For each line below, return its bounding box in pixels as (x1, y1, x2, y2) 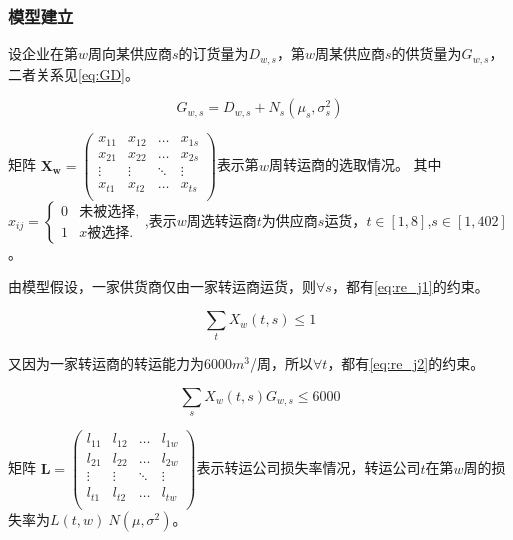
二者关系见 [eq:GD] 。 (8, 63, 139, 84)
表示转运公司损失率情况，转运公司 (196, 457, 421, 478)
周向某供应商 (88, 43, 173, 64)
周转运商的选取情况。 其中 (268, 154, 442, 175)
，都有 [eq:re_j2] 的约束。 (327, 353, 485, 374)
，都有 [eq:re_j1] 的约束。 (331, 276, 489, 297)
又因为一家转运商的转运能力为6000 (8, 353, 232, 374)
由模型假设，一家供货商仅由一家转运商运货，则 (8, 276, 316, 297)
